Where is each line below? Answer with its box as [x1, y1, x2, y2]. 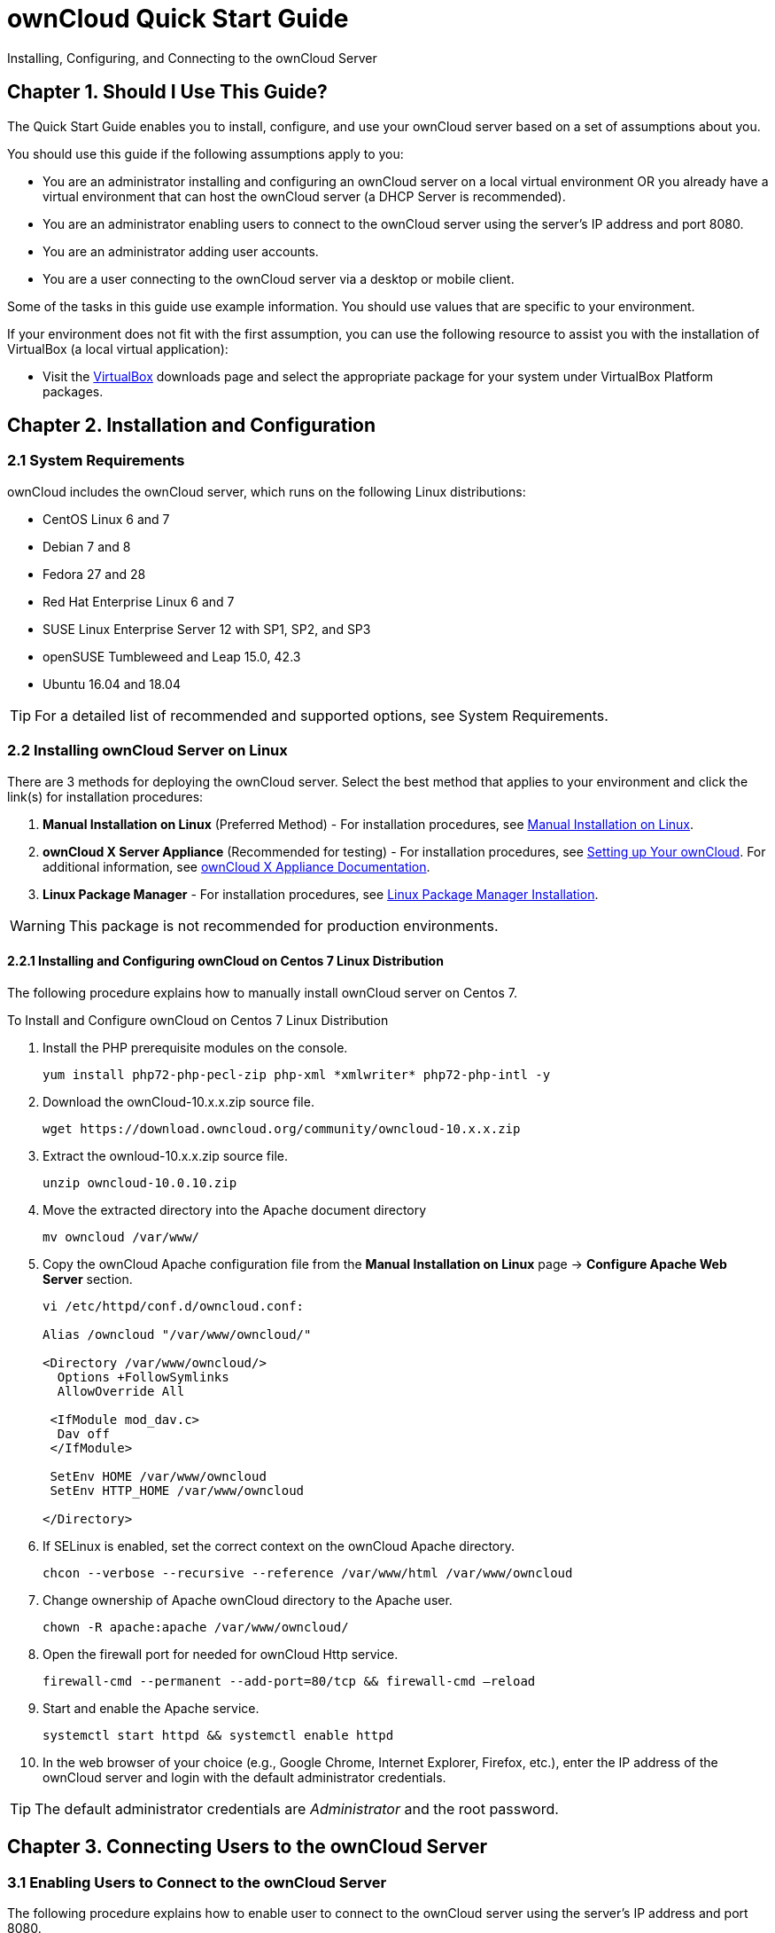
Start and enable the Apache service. [43, 1700, 260, 1716]
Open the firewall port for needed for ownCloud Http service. [43, 1646, 399, 1662]
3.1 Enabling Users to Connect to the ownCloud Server [7, 1873, 387, 1891]
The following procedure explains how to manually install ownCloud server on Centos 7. [7, 984, 517, 1000]
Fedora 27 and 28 [43, 566, 146, 582]
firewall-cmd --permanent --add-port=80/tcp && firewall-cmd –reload [43, 1673, 536, 1688]
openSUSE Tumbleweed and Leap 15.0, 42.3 [43, 648, 301, 664]
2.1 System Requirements [7, 451, 185, 470]
